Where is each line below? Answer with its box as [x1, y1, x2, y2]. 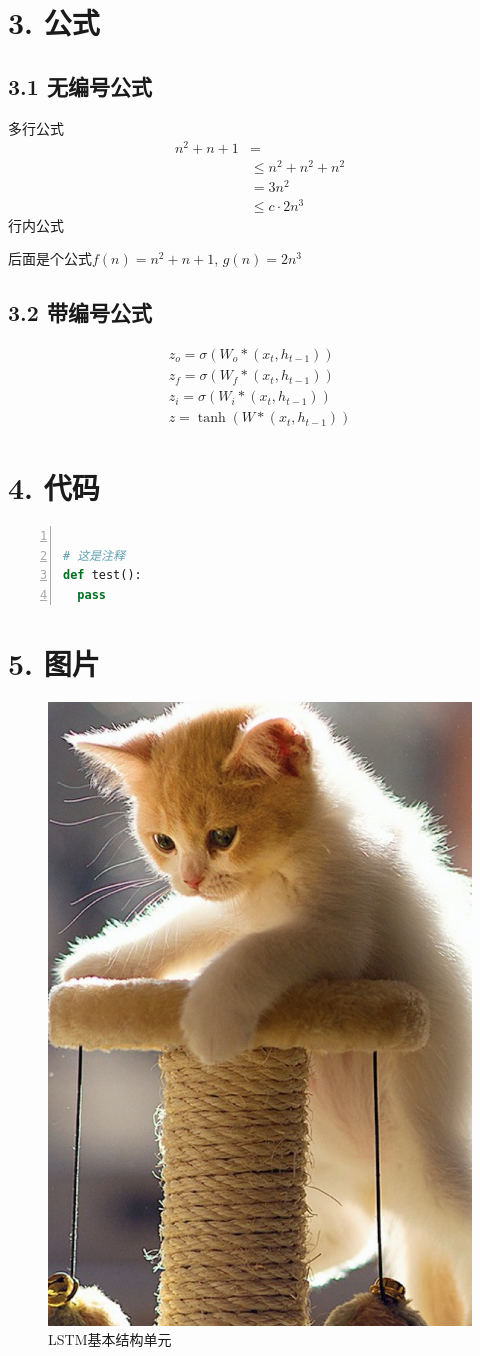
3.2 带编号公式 [8, 297, 152, 328]
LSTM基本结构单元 [48, 1329, 172, 1350]
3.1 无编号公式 [8, 70, 152, 101]
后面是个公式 [8, 248, 92, 269]
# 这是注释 [63, 548, 125, 563]
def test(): [63, 568, 142, 583]
